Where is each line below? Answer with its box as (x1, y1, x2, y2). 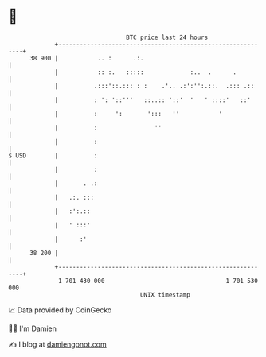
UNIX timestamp (139, 290, 191, 299)
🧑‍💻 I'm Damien (8, 324, 57, 333)
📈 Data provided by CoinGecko (8, 305, 112, 315)
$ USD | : (8, 151, 98, 160)
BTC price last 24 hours (126, 33, 209, 41)
